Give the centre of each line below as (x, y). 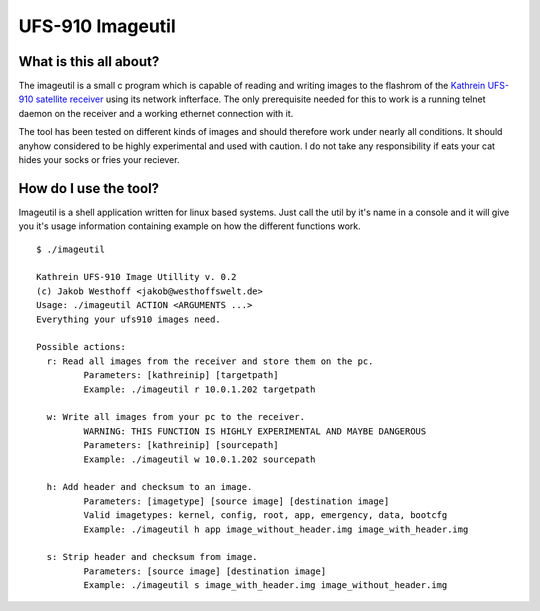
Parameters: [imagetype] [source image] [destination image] (236, 501)
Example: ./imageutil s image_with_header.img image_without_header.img (265, 585)
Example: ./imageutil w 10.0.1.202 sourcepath (199, 459)
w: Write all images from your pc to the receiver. (175, 417)
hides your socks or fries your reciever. (99, 160)
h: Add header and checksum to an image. (149, 487)
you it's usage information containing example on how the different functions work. (190, 226)
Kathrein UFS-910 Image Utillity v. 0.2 (136, 277)
